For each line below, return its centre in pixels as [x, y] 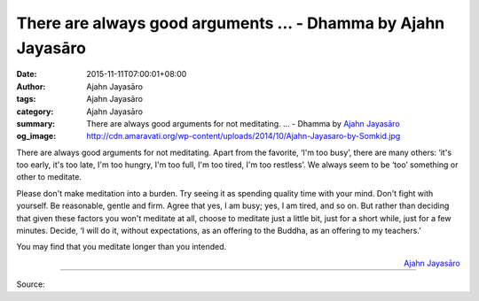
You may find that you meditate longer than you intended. [122, 247]
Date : [27, 74]
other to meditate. [49, 177]
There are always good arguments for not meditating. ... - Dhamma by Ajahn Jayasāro [243, 123]
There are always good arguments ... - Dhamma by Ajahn [231, 23]
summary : [36, 123]
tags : [26, 99]
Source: [31, 284]
